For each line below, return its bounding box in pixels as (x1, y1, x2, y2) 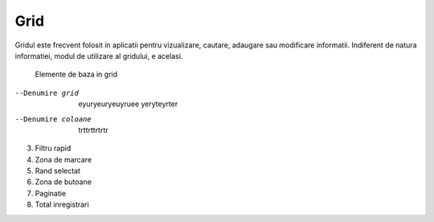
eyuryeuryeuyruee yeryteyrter (78, 99, 178, 109)
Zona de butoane (35, 177, 92, 187)
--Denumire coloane (14, 114, 92, 124)
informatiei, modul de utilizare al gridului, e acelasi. (14, 51, 183, 60)
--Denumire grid (14, 88, 80, 97)
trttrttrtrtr (78, 125, 108, 134)
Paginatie (35, 188, 67, 198)
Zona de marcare (35, 154, 92, 164)
